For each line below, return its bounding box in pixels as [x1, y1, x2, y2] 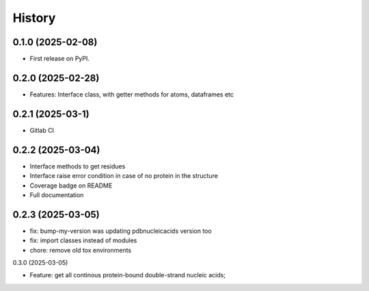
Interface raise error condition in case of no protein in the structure [29, 172, 219, 180]
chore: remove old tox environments [29, 246, 132, 254]
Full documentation [29, 190, 84, 199]
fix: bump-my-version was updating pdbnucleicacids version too [29, 227, 212, 235]
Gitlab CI [29, 126, 55, 134]
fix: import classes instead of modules [29, 236, 137, 244]
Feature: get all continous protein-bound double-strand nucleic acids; [29, 271, 225, 279]
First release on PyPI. [29, 55, 90, 63]
